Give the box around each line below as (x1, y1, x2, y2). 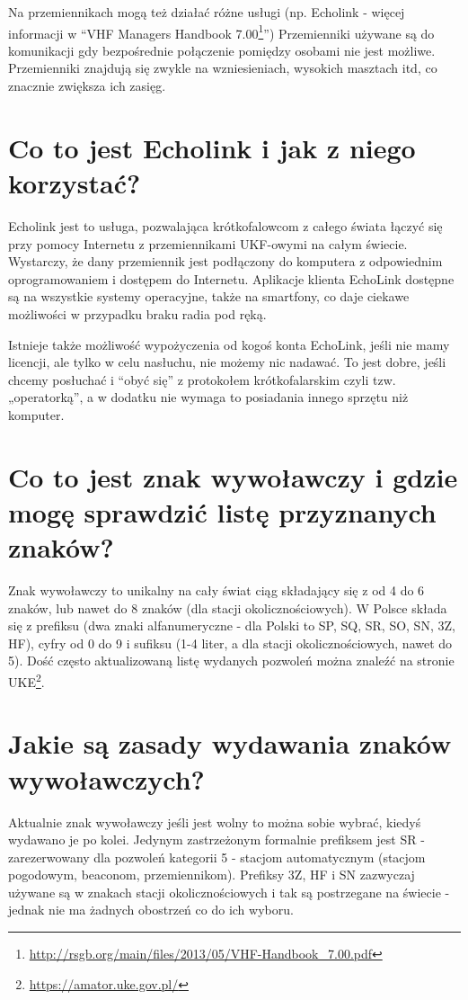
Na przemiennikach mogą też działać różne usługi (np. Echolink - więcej (8, 3, 405, 21)
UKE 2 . (8, 669, 45, 691)
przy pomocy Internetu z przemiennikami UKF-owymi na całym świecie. (8, 234, 408, 253)
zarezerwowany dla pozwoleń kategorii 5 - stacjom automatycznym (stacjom (8, 847, 426, 866)
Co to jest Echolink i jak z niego (8, 129, 416, 165)
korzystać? (8, 165, 141, 201)
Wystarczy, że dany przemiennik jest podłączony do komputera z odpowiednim (8, 252, 443, 271)
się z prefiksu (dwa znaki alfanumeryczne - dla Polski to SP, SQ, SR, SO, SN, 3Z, (8, 616, 455, 635)
